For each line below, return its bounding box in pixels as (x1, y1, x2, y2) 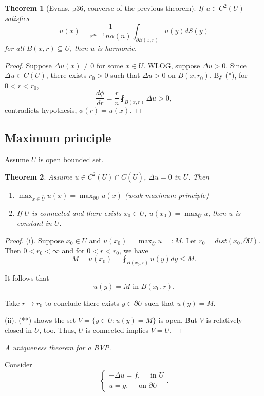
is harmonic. (97, 43, 137, 53)
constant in (16, 217, 52, 228)
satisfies (5, 12, 29, 23)
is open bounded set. (39, 154, 104, 165)
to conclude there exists (45, 297, 120, 308)
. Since (225, 60, 247, 70)
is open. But (158, 314, 197, 325)
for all (5, 43, 24, 53)
